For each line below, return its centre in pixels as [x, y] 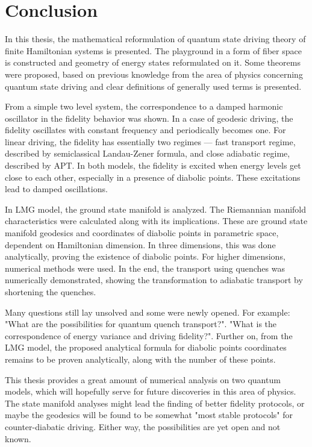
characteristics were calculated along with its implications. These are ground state [156, 221]
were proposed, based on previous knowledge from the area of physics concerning [154, 74]
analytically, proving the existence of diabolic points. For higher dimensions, [145, 256]
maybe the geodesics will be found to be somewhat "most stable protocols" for [149, 415]
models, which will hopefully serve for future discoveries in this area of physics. [151, 391]
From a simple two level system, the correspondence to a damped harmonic [144, 106]
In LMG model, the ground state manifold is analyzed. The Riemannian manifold [156, 209]
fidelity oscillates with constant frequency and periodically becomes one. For [145, 130]
